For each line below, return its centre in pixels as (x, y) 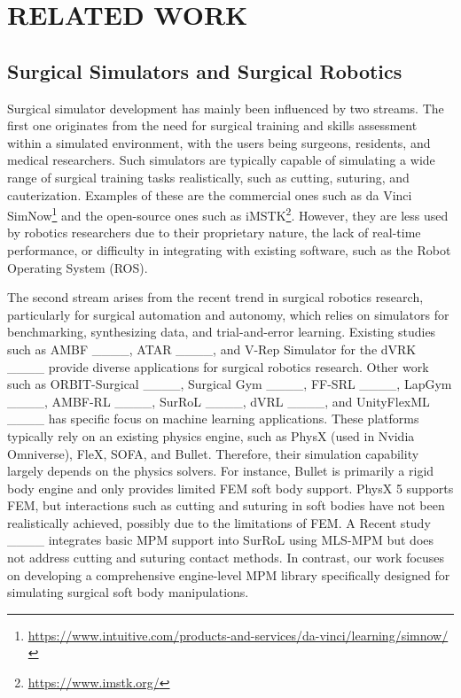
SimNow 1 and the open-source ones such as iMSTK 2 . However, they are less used (228, 214)
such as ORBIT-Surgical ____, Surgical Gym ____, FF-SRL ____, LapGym (230, 384)
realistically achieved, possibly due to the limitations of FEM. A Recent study (219, 522)
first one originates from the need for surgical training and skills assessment (212, 125)
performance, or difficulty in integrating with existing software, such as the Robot (229, 249)
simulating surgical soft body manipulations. (128, 592)
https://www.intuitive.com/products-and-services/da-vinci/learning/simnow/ (238, 635)
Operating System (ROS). (78, 267)
